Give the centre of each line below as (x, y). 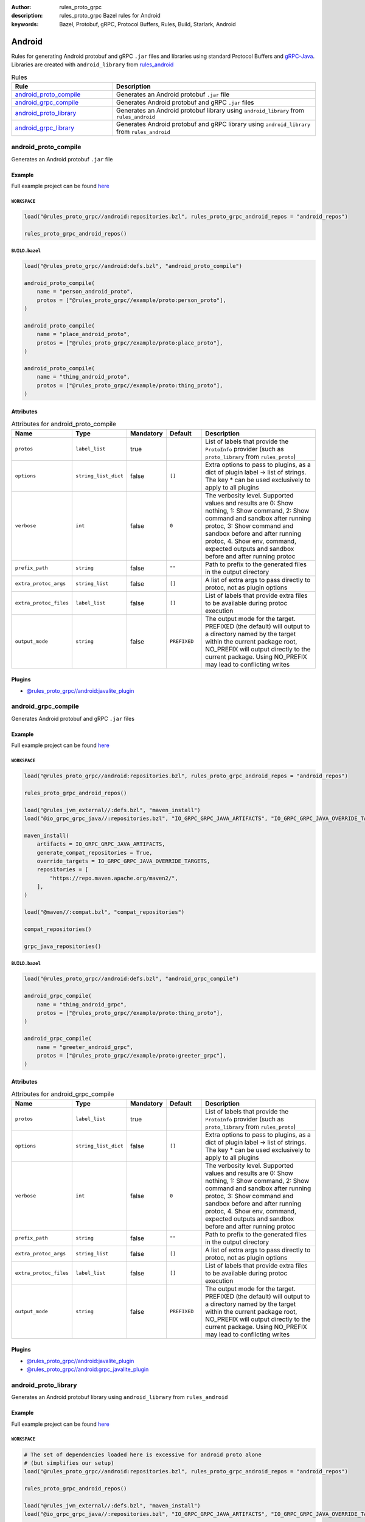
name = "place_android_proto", (83, 334)
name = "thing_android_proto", (83, 377)
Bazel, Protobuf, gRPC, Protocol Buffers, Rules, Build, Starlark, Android (148, 24)
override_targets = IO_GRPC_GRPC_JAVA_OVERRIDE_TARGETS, (123, 861)
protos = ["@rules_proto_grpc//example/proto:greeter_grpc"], (131, 1055)
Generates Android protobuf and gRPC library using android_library (213, 124)
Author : (21, 7)
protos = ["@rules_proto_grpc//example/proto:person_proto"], (131, 300)
